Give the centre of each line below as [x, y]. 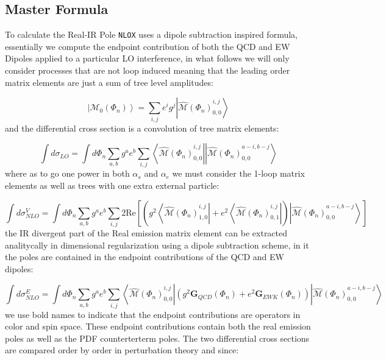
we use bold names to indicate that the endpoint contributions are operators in [153, 314]
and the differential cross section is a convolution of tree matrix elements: [142, 128]
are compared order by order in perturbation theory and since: [122, 350]
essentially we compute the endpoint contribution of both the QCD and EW [148, 46]
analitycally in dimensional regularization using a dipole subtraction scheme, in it [157, 245]
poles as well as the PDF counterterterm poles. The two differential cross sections [157, 338]
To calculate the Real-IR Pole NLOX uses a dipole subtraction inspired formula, [151, 34]
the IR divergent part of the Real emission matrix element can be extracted [146, 233]
